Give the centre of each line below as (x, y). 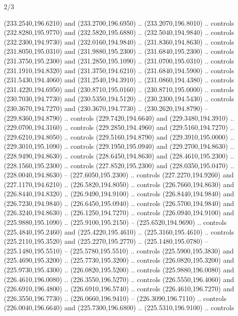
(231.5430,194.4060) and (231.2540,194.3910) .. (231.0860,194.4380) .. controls (119, 80)
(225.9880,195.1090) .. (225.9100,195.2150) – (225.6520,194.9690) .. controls (115, 222)
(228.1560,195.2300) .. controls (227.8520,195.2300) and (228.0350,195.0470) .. (119, 165)
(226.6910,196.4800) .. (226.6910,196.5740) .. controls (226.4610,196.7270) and (119, 289)
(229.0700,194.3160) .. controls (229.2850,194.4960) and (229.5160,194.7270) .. (119, 127)
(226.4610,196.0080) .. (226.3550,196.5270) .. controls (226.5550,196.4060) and (119, 279)
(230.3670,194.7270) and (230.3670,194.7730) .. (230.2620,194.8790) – (106, 108)
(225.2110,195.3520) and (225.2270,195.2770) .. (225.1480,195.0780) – (106, 241)
